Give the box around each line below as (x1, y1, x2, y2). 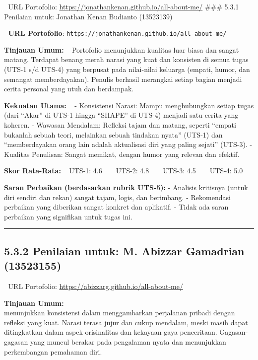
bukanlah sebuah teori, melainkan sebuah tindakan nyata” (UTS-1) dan (4, 129, 223, 140)
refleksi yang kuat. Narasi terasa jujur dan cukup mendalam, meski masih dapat (4, 317, 248, 327)
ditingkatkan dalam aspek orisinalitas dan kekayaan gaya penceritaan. (4, 327, 217, 337)
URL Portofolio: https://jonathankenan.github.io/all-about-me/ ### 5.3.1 (8, 1, 239, 11)
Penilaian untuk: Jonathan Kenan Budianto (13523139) (4, 11, 173, 21)
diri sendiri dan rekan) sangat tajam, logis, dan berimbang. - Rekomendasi (4, 192, 231, 202)
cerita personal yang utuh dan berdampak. (4, 83, 134, 94)
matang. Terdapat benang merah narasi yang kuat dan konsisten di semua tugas (4, 54, 249, 65)
